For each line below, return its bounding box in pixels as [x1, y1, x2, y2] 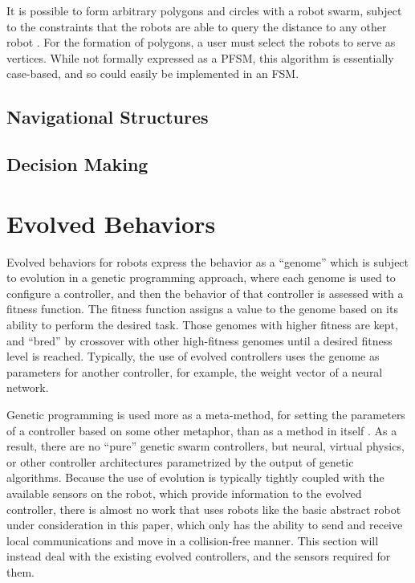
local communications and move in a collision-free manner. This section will [6, 532, 379, 548]
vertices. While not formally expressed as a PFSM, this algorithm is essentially [6, 49, 394, 66]
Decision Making [6, 152, 149, 177]
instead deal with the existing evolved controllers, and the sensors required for [6, 548, 391, 565]
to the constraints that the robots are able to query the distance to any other [6, 18, 387, 35]
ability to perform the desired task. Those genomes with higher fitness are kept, [6, 316, 398, 333]
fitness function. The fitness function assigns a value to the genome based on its [6, 300, 398, 317]
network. [6, 379, 49, 396]
